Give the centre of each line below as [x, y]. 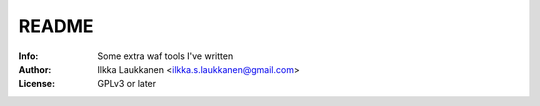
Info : [28, 56]
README [56, 26]
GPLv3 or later [127, 84]
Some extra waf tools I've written [165, 56]
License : [36, 84]
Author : [35, 69]
